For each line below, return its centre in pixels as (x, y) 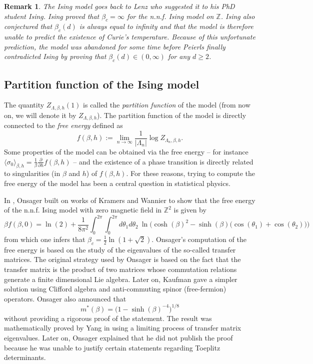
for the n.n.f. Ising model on (170, 16)
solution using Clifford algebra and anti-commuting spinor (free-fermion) (115, 289)
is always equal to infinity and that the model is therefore (166, 26)
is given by (190, 210)
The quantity (24, 105)
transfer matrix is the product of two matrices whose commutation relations (120, 269)
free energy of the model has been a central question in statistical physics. (117, 183)
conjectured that (28, 26)
